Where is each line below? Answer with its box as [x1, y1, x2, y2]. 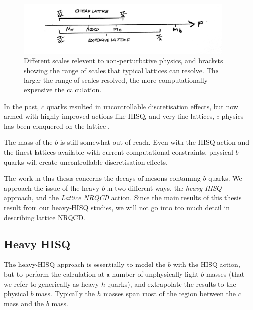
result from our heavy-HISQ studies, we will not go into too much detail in [4, 202, 230, 212]
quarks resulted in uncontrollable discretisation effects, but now [46, 101, 238, 111]
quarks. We [208, 173, 242, 183]
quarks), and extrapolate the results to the [107, 278, 236, 289]
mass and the [4, 298, 44, 308]
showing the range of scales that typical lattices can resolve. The [24, 65, 218, 75]
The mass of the [4, 137, 53, 147]
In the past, [4, 101, 39, 111]
